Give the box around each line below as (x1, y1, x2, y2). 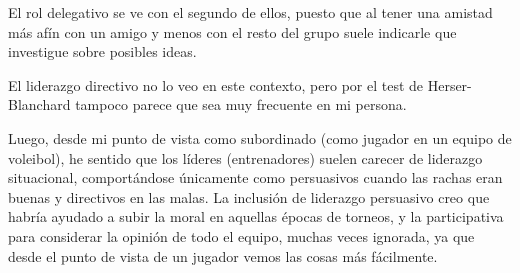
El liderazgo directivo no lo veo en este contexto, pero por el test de (8, 74, 424, 95)
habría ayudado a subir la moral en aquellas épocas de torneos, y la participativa (8, 206, 504, 227)
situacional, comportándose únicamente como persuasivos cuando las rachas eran (8, 167, 503, 188)
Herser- (427, 74, 472, 95)
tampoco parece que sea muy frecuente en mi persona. (75, 94, 407, 115)
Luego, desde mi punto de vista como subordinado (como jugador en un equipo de (8, 127, 512, 148)
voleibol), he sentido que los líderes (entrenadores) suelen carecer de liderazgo (8, 147, 483, 168)
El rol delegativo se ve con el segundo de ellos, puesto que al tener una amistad (8, 2, 493, 22)
